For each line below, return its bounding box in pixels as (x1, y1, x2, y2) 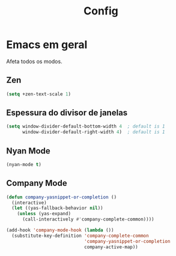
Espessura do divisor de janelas (6, 108, 128, 118)
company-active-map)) (83, 244, 138, 250)
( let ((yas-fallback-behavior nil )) (11, 205, 103, 211)
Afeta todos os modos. (6, 58, 62, 65)
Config (83, 4, 118, 18)
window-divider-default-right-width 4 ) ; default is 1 (22, 129, 165, 135)
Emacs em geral (6, 38, 88, 52)
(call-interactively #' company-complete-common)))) (22, 216, 154, 222)
